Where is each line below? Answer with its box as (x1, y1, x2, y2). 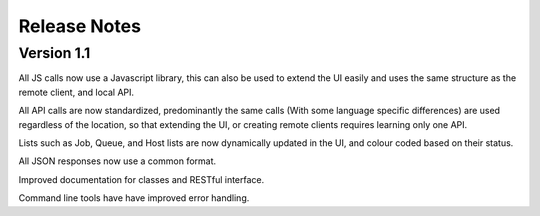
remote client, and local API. (18, 86, 135, 98)
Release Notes (18, 15, 142, 37)
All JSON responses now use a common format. (18, 155, 217, 167)
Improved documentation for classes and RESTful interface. (18, 173, 265, 185)
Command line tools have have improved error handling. (18, 192, 250, 204)
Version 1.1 (18, 44, 91, 62)
